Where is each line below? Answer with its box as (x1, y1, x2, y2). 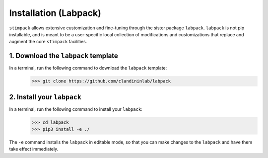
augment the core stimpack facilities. (9, 39, 87, 45)
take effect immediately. (9, 146, 59, 152)
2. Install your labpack (9, 92, 81, 101)
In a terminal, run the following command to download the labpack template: (9, 65, 167, 71)
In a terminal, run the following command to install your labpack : (9, 106, 142, 112)
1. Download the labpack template (9, 52, 119, 60)
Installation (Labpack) (9, 7, 101, 18)
